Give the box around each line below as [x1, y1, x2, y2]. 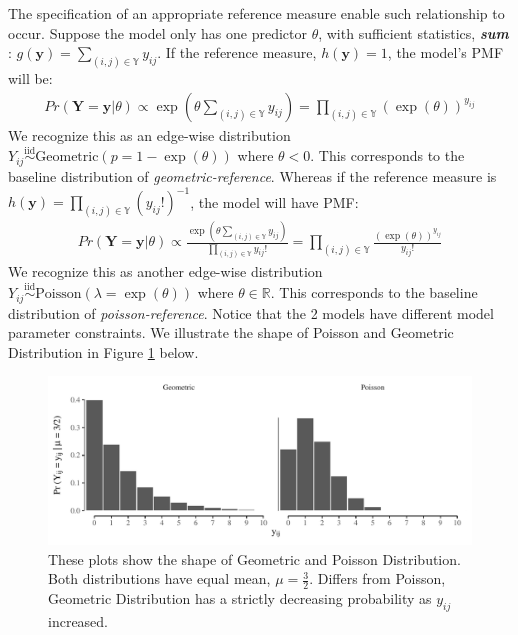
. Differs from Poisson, [309, 568, 446, 589]
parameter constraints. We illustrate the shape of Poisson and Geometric [8, 322, 454, 343]
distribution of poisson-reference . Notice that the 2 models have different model [8, 302, 494, 323]
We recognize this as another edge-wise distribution [8, 261, 323, 282]
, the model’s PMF [387, 42, 504, 63]
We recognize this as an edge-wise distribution [8, 124, 291, 145]
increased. [48, 611, 109, 632]
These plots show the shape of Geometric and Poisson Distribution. [48, 548, 461, 569]
